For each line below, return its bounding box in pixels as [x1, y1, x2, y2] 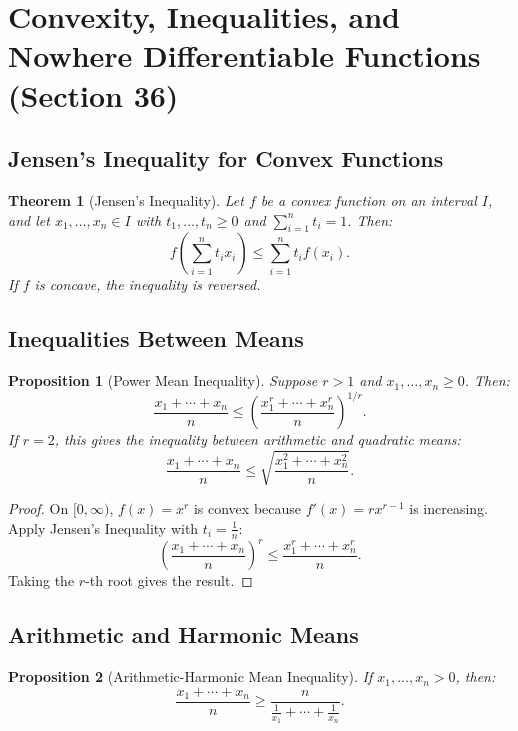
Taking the [8, 570, 75, 591]
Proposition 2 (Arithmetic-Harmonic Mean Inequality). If [8, 666, 373, 687]
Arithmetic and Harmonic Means [8, 619, 359, 650]
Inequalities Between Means [8, 323, 304, 354]
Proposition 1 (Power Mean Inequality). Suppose [8, 370, 318, 391]
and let [8, 209, 50, 230]
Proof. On [8, 498, 69, 519]
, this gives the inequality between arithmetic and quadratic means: [54, 429, 461, 450]
